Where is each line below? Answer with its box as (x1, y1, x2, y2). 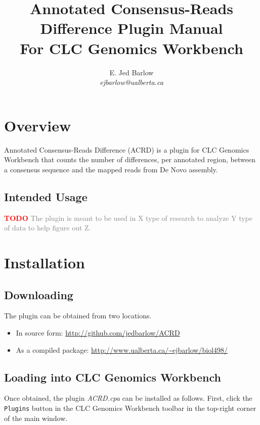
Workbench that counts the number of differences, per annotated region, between (4, 154, 255, 165)
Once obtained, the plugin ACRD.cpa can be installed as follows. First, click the (4, 393, 252, 403)
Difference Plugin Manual (40, 18, 223, 38)
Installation (4, 252, 85, 272)
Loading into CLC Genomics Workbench (4, 369, 221, 385)
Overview (4, 115, 71, 135)
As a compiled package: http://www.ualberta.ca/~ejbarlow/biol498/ (16, 344, 228, 355)
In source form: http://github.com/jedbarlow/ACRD (16, 327, 180, 338)
